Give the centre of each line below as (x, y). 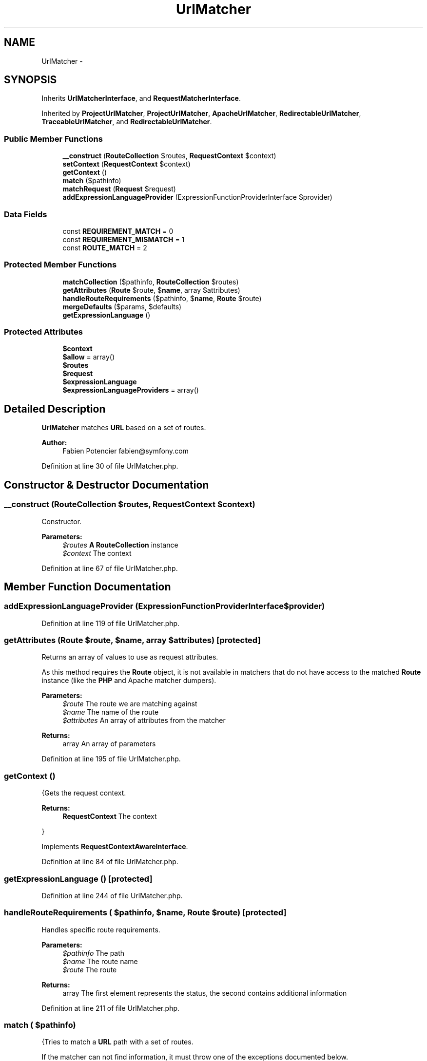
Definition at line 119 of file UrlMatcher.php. (111, 623)
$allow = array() (89, 357)
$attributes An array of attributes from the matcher (144, 720)
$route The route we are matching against (130, 704)
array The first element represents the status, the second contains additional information (205, 993)
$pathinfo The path (94, 953)
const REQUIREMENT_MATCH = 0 (118, 231)
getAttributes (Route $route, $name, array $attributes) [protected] (132, 640)
